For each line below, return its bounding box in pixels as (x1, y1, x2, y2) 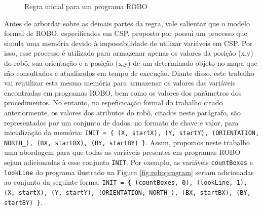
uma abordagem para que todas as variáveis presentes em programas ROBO (4, 147, 241, 157)
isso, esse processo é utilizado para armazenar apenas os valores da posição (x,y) (4, 48, 253, 58)
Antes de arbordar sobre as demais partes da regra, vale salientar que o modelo (4, 18, 250, 28)
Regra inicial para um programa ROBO (24, 1, 147, 11)
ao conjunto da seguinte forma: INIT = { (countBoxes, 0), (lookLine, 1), (4, 177, 248, 187)
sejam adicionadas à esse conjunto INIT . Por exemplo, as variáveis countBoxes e (4, 157, 253, 167)
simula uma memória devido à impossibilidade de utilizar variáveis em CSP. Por (4, 37, 253, 48)
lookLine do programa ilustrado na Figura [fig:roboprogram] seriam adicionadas (4, 166, 254, 177)
